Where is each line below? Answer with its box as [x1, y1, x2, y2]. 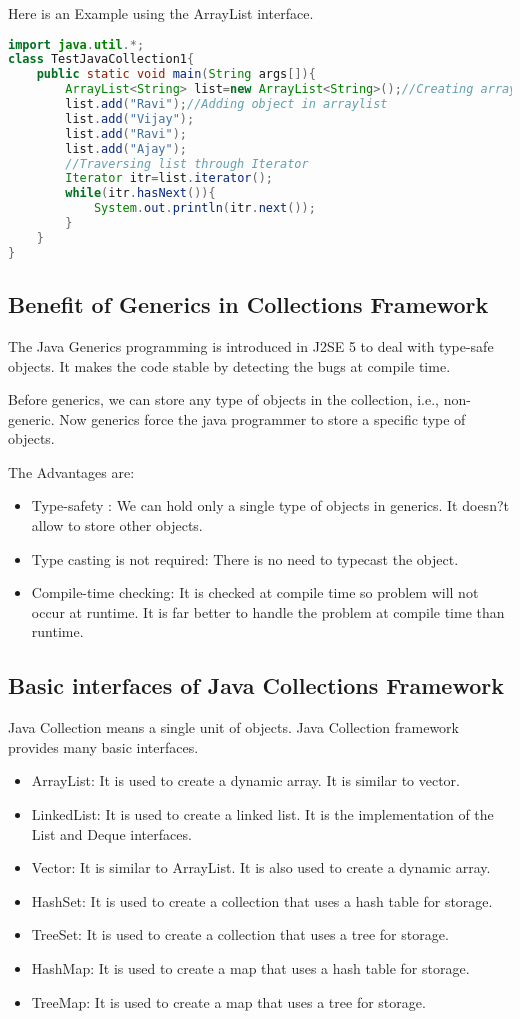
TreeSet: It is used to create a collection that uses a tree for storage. [31, 924, 449, 945]
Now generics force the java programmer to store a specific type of [59, 408, 466, 429]
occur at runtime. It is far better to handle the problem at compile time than [31, 601, 505, 622]
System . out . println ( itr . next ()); [93, 201, 316, 216]
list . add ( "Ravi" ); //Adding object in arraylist [65, 97, 388, 112]
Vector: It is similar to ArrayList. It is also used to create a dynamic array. [31, 857, 491, 878]
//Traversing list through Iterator [65, 156, 309, 171]
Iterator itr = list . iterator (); [65, 171, 273, 186]
